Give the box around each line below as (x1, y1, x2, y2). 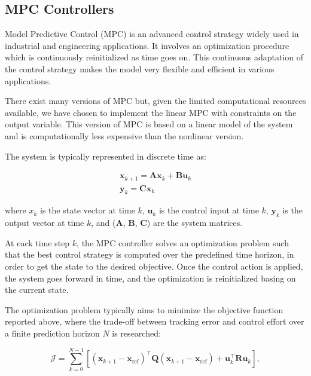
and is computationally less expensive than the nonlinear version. (5, 129, 244, 142)
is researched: (112, 327, 161, 339)
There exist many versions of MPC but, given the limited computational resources (5, 94, 306, 107)
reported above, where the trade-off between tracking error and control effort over (5, 315, 304, 328)
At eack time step (5, 236, 70, 249)
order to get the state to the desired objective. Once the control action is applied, (5, 260, 303, 273)
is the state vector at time (40, 204, 135, 216)
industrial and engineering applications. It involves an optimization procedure (5, 39, 289, 51)
